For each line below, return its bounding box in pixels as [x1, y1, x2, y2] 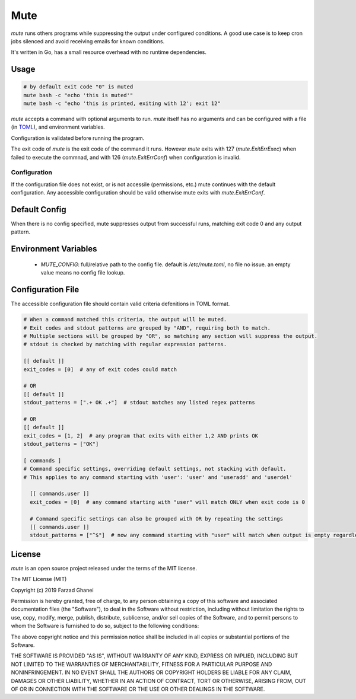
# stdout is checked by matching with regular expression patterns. [23, 341, 227, 348]
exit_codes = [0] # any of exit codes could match [23, 366, 177, 373]
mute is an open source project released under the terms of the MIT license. [11, 564, 198, 572]
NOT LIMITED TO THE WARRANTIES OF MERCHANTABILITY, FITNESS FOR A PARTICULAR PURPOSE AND [11, 660, 272, 668]
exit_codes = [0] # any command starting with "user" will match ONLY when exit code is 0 [30, 499, 306, 505]
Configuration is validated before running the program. [11, 134, 145, 142]
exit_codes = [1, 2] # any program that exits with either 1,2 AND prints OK [23, 432, 258, 439]
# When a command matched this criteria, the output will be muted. [23, 316, 227, 323]
